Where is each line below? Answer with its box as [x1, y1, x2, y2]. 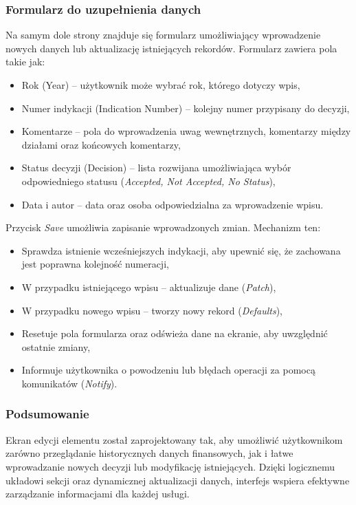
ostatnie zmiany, [21, 339, 91, 354]
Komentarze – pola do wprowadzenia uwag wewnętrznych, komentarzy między [21, 124, 351, 138]
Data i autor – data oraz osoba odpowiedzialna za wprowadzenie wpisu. [21, 197, 324, 211]
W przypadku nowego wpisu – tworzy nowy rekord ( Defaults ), [21, 303, 282, 317]
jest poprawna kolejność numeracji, [21, 257, 169, 271]
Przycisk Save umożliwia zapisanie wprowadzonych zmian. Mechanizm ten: [5, 220, 321, 235]
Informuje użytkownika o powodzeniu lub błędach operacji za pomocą [21, 363, 315, 377]
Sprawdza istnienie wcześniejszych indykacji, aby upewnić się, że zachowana [21, 243, 341, 257]
